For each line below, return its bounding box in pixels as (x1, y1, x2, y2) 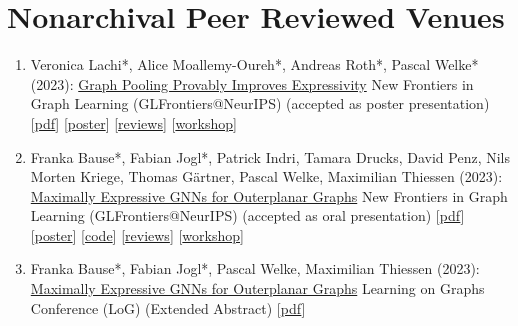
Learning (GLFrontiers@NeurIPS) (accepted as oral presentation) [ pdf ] (30, 205, 465, 226)
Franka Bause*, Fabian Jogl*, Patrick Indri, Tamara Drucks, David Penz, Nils (30, 146, 510, 167)
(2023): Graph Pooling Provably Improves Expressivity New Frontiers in (30, 73, 474, 94)
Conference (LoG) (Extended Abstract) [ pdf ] (30, 297, 306, 318)
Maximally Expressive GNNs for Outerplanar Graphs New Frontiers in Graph (30, 185, 508, 206)
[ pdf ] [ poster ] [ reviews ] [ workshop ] (30, 112, 237, 133)
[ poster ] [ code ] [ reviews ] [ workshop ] (30, 224, 244, 245)
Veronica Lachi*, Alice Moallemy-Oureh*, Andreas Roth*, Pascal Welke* (30, 54, 479, 75)
